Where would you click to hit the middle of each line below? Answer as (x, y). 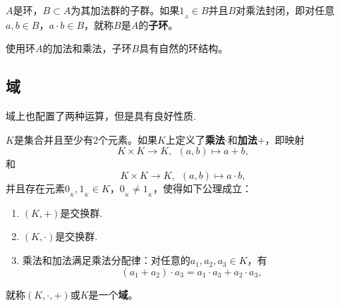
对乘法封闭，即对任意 (285, 10)
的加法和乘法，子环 (87, 48)
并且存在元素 (35, 188)
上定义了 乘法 (195, 139)
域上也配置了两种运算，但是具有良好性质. (101, 116)
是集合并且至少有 (53, 139)
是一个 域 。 (113, 294)
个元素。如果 (127, 139)
